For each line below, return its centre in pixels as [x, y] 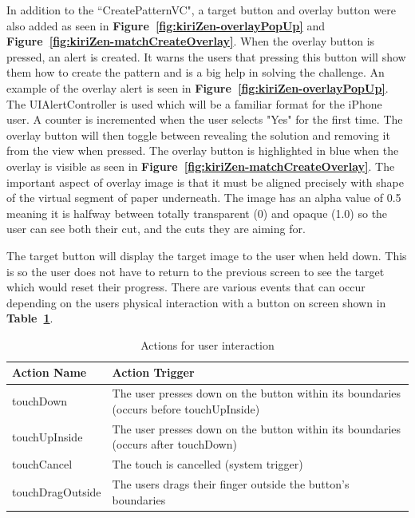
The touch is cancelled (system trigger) [207, 464]
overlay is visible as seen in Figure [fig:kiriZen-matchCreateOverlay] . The [201, 166]
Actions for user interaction [207, 344]
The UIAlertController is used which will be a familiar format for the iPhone [194, 103]
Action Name [49, 372]
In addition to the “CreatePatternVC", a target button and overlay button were [201, 10]
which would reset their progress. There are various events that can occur [186, 287]
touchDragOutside [57, 491]
